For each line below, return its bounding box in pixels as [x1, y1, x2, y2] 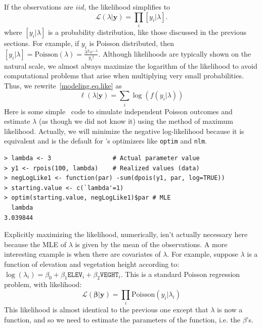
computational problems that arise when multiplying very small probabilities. [4, 70, 244, 81]
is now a [217, 304, 243, 315]
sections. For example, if [4, 37, 79, 48]
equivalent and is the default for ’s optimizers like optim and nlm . [4, 135, 207, 146]
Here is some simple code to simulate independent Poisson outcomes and [4, 106, 233, 116]
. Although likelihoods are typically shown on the [98, 48, 251, 59]
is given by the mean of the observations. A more [75, 239, 228, 249]
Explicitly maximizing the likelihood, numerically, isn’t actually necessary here [4, 229, 248, 240]
